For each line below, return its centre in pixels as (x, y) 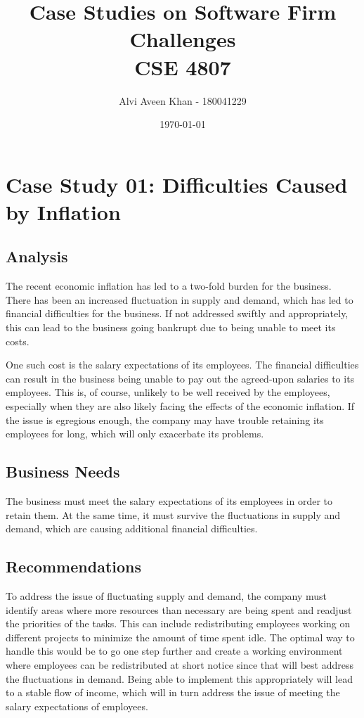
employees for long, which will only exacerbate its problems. (135, 434)
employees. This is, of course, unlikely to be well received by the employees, (168, 392)
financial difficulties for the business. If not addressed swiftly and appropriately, (177, 313)
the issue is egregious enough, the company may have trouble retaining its (165, 419)
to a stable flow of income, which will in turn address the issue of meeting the (173, 692)
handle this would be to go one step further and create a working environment (174, 651)
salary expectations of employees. (77, 706)
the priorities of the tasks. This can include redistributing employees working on (178, 623)
